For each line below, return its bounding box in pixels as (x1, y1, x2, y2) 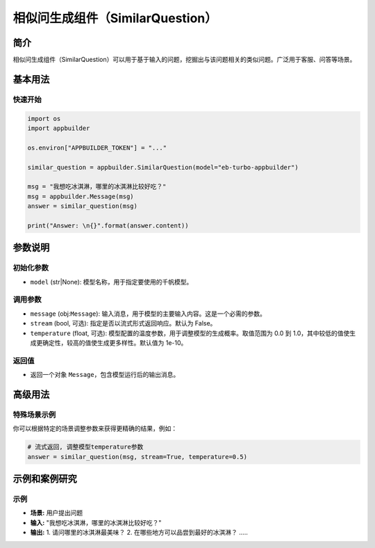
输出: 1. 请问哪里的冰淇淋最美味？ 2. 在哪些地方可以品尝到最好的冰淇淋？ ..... (30, 529, 248, 537)
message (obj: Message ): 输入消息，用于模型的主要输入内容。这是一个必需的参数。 (30, 309, 267, 318)
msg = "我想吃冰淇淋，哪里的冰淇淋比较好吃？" (27, 183, 167, 191)
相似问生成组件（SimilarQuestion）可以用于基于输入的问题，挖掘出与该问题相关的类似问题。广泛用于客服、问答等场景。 (12, 56, 356, 64)
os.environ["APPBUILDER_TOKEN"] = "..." (27, 143, 167, 152)
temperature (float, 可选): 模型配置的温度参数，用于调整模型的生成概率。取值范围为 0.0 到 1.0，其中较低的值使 (30, 329, 350, 337)
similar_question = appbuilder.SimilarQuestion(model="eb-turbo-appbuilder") (27, 163, 299, 171)
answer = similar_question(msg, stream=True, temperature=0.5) (27, 453, 248, 460)
